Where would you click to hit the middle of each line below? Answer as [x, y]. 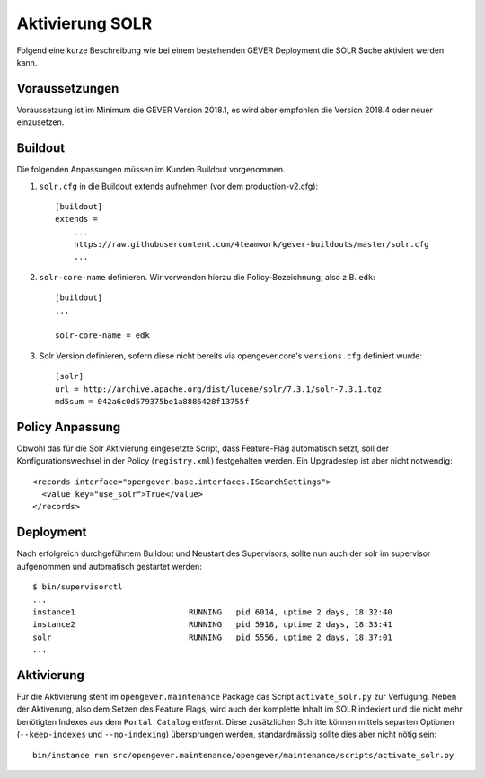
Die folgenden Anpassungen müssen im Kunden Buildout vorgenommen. [151, 170]
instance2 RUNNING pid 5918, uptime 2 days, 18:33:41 [212, 625]
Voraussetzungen [68, 88]
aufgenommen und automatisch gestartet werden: [109, 566]
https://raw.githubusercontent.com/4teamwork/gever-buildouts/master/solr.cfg [251, 244]
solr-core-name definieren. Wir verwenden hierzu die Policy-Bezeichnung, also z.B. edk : [207, 277]
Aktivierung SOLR [84, 23]
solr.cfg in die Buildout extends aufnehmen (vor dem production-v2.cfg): [179, 186]
